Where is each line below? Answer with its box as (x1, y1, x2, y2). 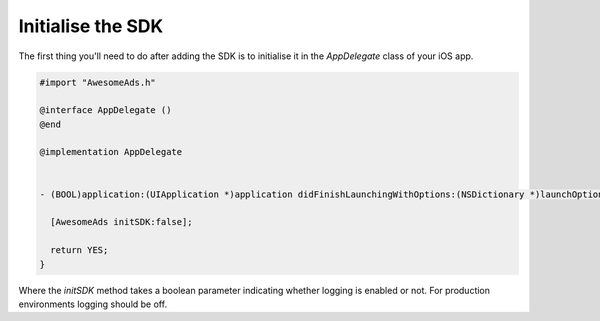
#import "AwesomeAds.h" (39, 76, 157, 88)
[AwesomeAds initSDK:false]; (50, 216, 194, 228)
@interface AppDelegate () (39, 105, 172, 116)
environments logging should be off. (18, 298, 168, 310)
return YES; (50, 245, 109, 256)
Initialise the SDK (18, 15, 164, 37)
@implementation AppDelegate (39, 146, 183, 158)
